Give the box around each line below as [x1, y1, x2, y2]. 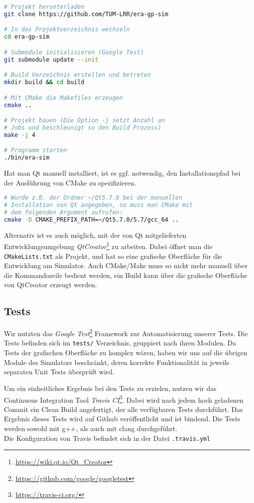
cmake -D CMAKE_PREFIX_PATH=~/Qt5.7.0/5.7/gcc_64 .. [4, 216, 179, 223]
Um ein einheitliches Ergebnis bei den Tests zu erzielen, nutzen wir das [4, 383, 217, 393]
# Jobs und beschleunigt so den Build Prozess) [4, 124, 162, 131]
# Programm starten [4, 147, 67, 154]
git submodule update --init [4, 56, 99, 63]
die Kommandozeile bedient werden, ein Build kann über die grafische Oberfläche [4, 270, 248, 280]
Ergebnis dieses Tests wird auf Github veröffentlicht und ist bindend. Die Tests [4, 413, 240, 424]
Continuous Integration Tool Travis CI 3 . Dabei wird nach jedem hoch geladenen [4, 393, 244, 405]
